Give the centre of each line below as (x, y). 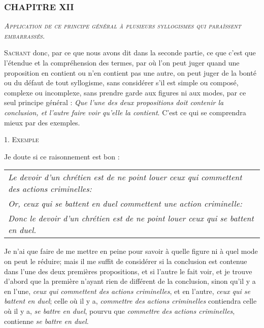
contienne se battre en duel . (46, 321)
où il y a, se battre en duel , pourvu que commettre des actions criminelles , (120, 310)
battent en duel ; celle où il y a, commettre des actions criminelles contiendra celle (130, 301)
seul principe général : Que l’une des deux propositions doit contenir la (114, 102)
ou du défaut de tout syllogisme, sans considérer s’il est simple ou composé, (121, 83)
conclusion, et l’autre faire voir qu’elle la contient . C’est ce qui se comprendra (125, 112)
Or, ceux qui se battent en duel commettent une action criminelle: (125, 204)
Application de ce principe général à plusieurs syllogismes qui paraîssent (123, 26)
